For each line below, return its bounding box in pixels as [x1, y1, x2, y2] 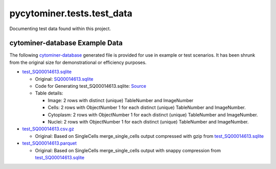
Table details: [35, 90, 63, 96]
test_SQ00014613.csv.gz [22, 126, 74, 132]
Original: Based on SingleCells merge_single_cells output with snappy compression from [35, 147, 221, 153]
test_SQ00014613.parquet [22, 140, 77, 147]
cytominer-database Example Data [9, 39, 123, 47]
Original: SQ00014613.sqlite [35, 76, 94, 82]
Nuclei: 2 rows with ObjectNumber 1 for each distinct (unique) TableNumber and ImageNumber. [48, 118, 249, 125]
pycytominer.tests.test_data [9, 8, 133, 19]
